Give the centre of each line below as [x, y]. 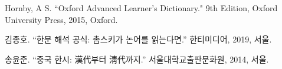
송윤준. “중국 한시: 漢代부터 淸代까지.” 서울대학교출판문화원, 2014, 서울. [137, 59]
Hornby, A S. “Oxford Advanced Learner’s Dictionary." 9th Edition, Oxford [141, 8]
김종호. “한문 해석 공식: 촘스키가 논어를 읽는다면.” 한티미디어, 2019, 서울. [138, 39]
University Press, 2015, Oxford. [61, 19]
